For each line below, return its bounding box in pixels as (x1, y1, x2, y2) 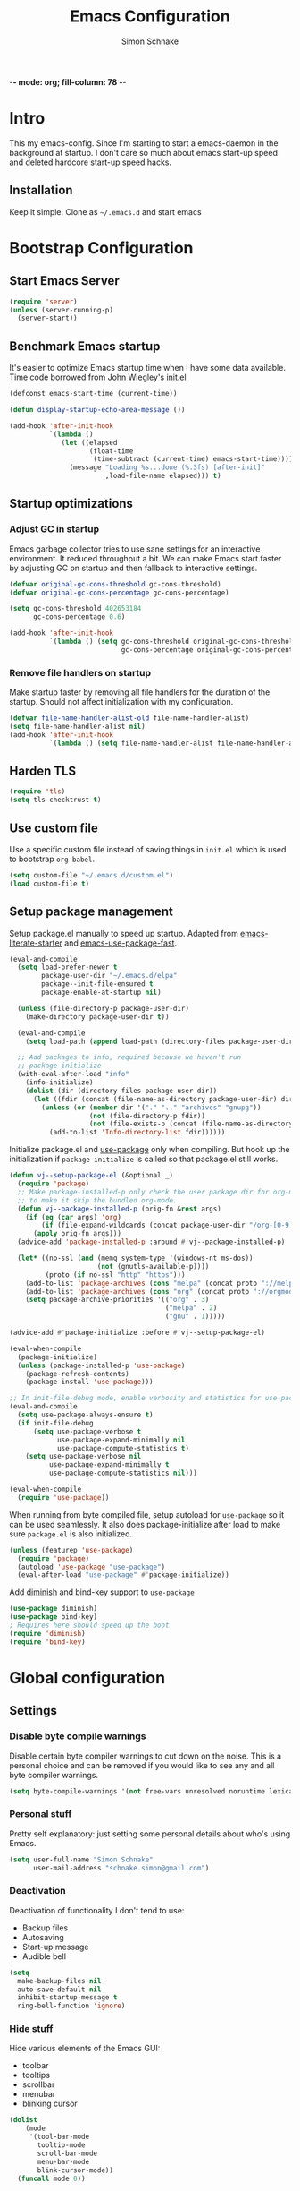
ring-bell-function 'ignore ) (17, 2001, 126, 2011)
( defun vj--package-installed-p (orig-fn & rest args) (17, 1204, 221, 1213)
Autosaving (21, 1931, 64, 1942)
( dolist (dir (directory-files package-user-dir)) (25, 1086, 218, 1095)
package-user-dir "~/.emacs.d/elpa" (41, 971, 178, 980)
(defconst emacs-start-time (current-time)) (9, 389, 178, 398)
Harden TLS (9, 764, 77, 778)
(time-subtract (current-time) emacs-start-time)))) (93, 455, 294, 464)
